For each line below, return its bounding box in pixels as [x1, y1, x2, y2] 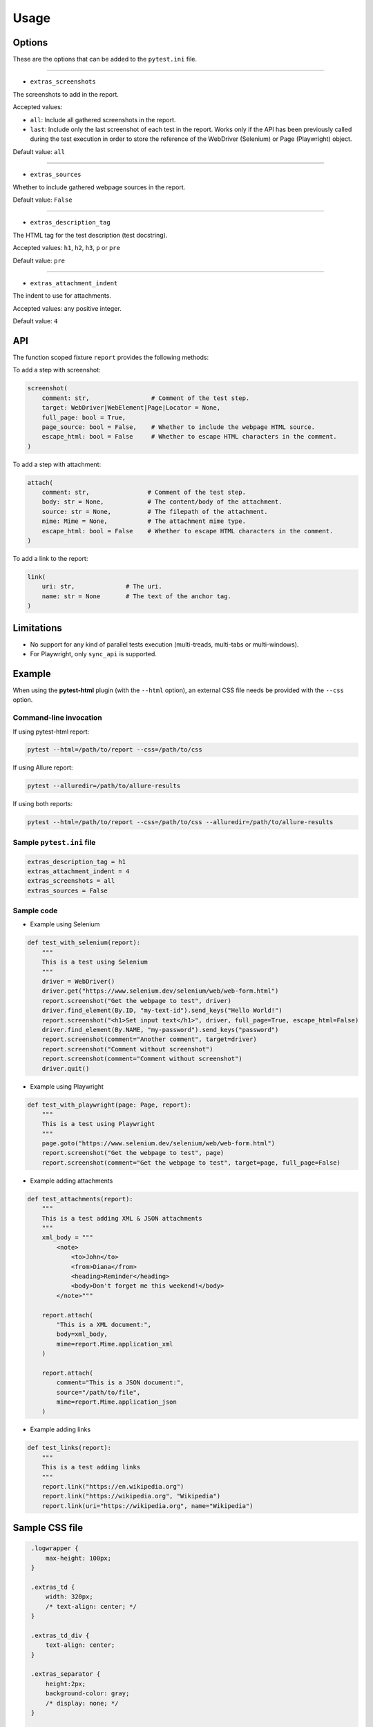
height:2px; [45, 1679, 86, 1688]
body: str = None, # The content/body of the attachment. [41, 498, 283, 506]
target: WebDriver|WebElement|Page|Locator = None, [41, 404, 221, 412]
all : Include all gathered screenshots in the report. [30, 115, 176, 124]
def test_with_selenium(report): [27, 939, 141, 946]
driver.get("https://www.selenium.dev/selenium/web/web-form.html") [41, 987, 279, 995]
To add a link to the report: [12, 555, 88, 563]
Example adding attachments [30, 1176, 113, 1185]
